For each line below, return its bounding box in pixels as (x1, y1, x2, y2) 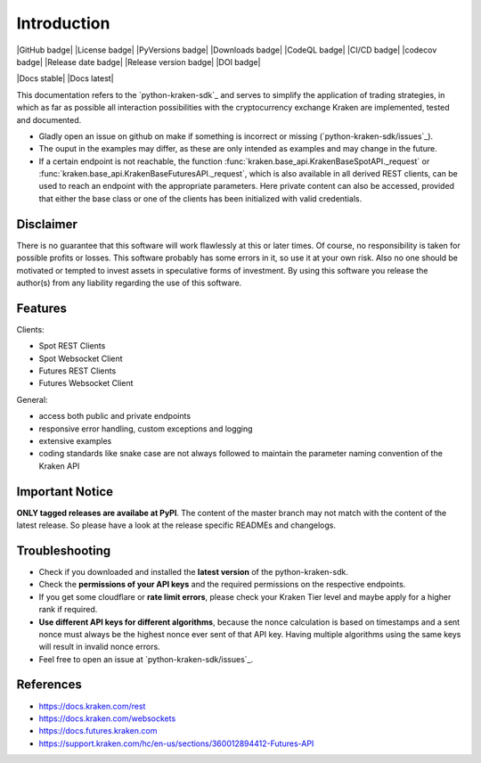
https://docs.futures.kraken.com (38, 726, 158, 736)
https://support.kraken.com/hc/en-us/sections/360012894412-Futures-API (38, 738, 314, 749)
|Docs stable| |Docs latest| (16, 73, 115, 84)
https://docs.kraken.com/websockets (38, 713, 176, 724)
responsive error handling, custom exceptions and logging (38, 423, 253, 434)
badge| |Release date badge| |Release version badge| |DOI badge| (16, 56, 261, 67)
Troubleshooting (16, 543, 111, 558)
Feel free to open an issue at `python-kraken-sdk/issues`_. (38, 653, 254, 664)
